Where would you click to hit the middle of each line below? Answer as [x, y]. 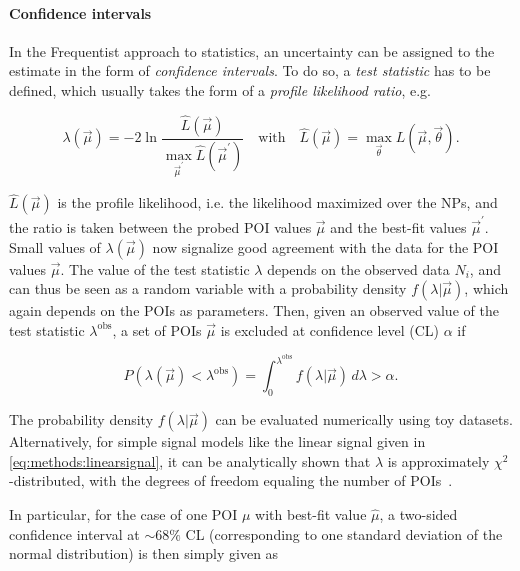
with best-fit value [311, 513]
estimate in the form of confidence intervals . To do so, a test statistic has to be [250, 70]
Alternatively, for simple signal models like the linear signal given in [217, 441]
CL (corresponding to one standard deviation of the [344, 533]
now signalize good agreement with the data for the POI [325, 246]
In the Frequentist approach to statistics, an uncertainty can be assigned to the [252, 50]
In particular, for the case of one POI [123, 513]
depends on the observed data [358, 268]
